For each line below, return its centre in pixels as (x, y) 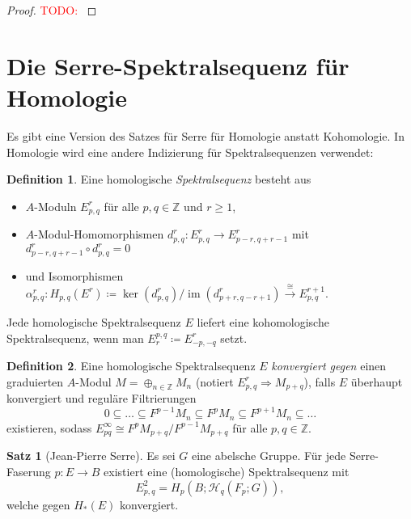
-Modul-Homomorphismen (99, 234)
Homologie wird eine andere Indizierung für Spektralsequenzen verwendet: (190, 152)
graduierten (35, 381)
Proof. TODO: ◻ (52, 10)
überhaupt (377, 381)
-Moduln (55, 206)
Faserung (29, 471)
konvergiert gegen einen (329, 365)
